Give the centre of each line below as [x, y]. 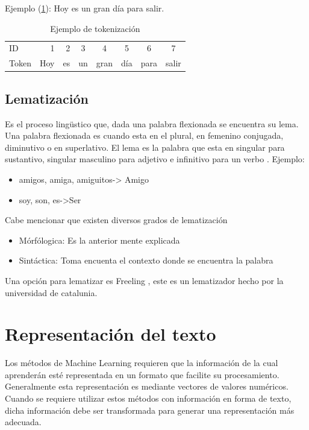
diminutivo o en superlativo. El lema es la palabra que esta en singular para [145, 147]
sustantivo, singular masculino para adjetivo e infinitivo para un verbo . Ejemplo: [155, 159]
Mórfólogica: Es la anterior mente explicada [99, 240]
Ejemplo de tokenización [95, 28]
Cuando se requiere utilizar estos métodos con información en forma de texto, [148, 398]
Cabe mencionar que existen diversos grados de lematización [116, 220]
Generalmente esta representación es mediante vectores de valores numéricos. [147, 386]
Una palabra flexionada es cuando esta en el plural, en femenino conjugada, [144, 135]
